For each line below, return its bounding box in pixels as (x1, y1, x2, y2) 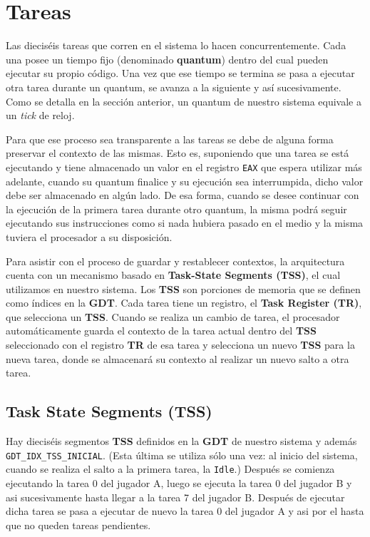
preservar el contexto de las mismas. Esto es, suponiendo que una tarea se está (6, 145, 349, 160)
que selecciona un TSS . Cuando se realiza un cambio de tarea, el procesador (6, 309, 340, 324)
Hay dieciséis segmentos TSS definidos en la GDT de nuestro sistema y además (6, 434, 357, 449)
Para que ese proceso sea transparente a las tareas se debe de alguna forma (6, 131, 334, 146)
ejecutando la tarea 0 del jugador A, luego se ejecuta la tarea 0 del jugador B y (6, 475, 352, 490)
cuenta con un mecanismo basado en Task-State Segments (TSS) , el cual (6, 267, 341, 282)
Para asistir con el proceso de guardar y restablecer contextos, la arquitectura (6, 253, 345, 268)
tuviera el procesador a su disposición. (6, 229, 173, 244)
